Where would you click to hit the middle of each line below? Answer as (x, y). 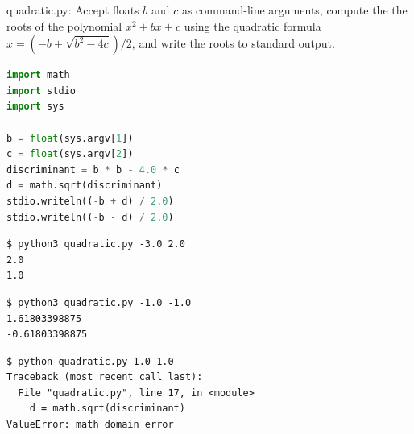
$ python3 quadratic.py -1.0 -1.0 (99, 302)
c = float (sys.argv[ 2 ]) (70, 154)
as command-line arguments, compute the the (294, 10)
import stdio (41, 91)
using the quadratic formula (253, 25)
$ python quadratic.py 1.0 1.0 (90, 361)
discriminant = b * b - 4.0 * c (93, 169)
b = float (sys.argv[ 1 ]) (70, 138)
